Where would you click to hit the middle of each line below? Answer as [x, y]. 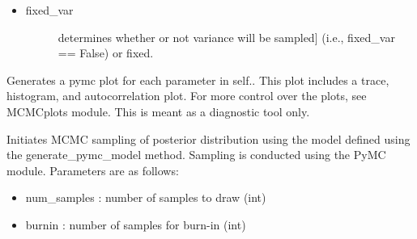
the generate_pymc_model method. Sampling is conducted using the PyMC [196, 155]
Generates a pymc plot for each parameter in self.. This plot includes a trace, [198, 80]
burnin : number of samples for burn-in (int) [136, 224]
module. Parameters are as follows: [93, 170]
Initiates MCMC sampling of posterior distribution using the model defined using [208, 138]
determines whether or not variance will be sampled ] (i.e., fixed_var [226, 37]
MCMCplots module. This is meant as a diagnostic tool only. [158, 111]
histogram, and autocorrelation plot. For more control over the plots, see [187, 96]
